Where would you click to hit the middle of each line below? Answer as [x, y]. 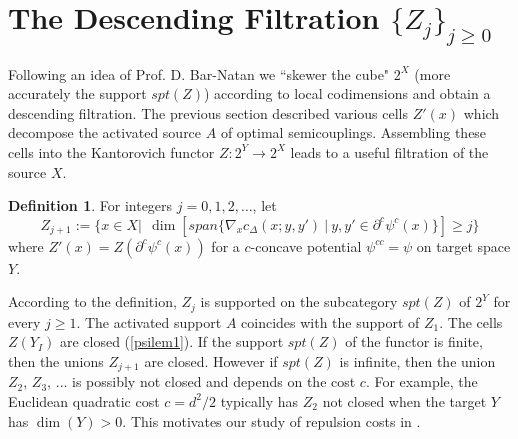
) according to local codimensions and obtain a [347, 93]
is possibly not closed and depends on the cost [214, 381]
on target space [463, 245]
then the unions [56, 360]
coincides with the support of [330, 321]
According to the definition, [92, 301]
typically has [259, 400]
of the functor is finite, [414, 341]
